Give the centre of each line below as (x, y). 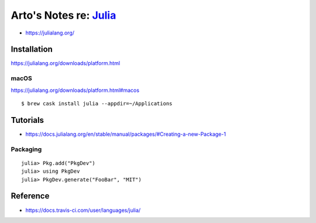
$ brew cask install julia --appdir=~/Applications (97, 103)
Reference (30, 196)
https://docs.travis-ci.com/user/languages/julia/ (83, 210)
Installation (32, 49)
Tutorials (27, 120)
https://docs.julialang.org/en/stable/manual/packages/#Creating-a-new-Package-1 (126, 134)
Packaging (26, 149)
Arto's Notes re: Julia (63, 15)
